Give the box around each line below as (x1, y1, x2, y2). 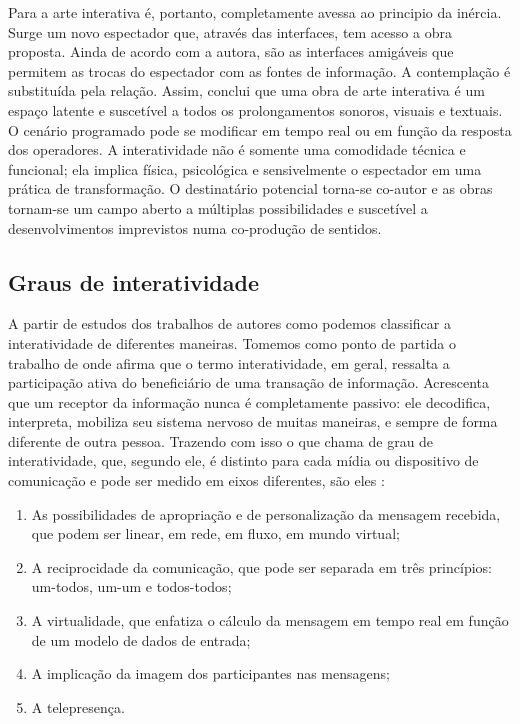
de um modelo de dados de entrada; (31, 629, 251, 650)
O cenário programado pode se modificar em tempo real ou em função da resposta (8, 119, 512, 140)
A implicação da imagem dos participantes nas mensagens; (31, 663, 390, 684)
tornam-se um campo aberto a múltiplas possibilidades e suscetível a (8, 197, 428, 218)
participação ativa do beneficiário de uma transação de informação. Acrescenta (8, 372, 489, 393)
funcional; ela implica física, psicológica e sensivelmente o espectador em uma (8, 158, 482, 179)
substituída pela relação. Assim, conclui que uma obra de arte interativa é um (8, 80, 485, 101)
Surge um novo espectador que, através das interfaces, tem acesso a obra (8, 21, 452, 42)
